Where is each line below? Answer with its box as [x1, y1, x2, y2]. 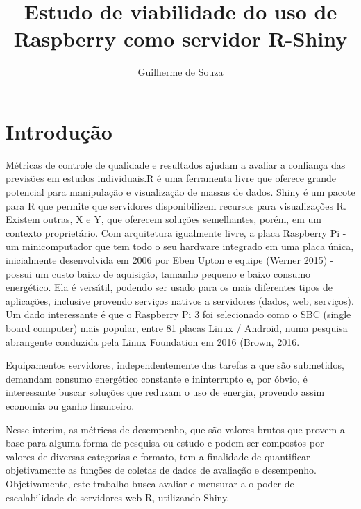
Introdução [6, 117, 112, 145]
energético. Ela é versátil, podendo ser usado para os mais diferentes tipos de [6, 280, 333, 294]
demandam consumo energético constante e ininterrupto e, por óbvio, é [6, 371, 308, 385]
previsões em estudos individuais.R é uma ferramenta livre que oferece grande [6, 171, 337, 185]
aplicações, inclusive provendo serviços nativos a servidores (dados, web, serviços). [6, 293, 354, 308]
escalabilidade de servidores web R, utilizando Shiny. [6, 490, 230, 504]
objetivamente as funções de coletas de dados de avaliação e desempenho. [6, 462, 317, 477]
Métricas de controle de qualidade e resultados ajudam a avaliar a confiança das [6, 157, 346, 172]
